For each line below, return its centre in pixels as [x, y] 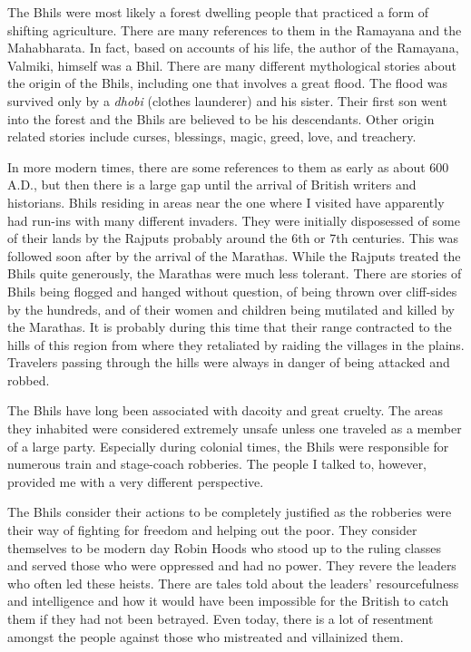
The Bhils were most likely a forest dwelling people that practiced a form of [218, 12]
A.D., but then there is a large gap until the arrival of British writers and [212, 185]
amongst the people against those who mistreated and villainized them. [206, 636]
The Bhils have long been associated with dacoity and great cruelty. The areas [226, 410]
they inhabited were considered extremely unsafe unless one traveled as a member [235, 428]
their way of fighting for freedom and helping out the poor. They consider [212, 530]
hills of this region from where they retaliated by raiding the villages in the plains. [236, 344]
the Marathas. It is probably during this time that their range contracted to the [230, 327]
